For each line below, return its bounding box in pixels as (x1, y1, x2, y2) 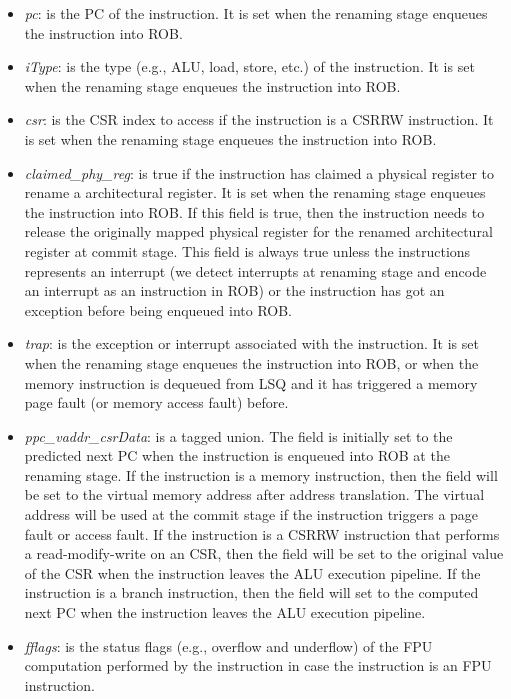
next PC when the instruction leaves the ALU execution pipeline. (24, 602, 426, 623)
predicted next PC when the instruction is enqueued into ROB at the (24, 445, 450, 466)
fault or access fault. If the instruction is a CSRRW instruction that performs (24, 523, 500, 544)
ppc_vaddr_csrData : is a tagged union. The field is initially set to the (24, 425, 453, 446)
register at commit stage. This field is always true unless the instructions (24, 240, 471, 261)
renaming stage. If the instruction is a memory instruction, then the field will (24, 464, 498, 485)
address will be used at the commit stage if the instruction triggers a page (24, 504, 479, 525)
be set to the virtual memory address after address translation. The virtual (24, 484, 485, 505)
